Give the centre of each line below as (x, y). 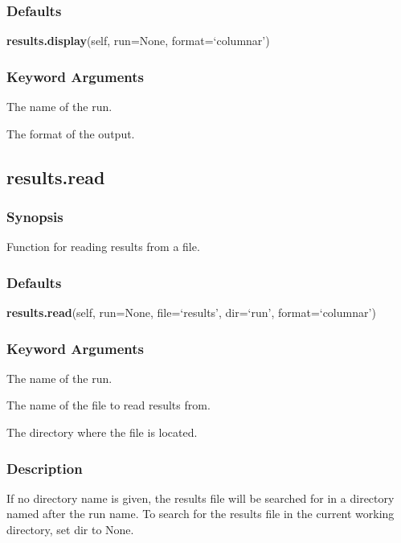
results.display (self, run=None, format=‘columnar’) (138, 41)
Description (45, 468)
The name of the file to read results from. (108, 405)
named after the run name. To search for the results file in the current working (200, 514)
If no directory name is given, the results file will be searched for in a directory (200, 498)
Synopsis (35, 216)
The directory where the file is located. (102, 432)
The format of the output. (71, 133)
